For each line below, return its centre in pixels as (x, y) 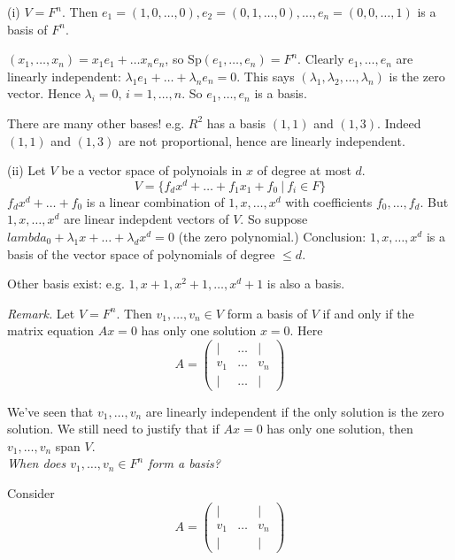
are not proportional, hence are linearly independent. (262, 140)
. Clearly (321, 59)
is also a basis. (306, 284)
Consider (31, 492)
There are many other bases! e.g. (96, 123)
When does (37, 463)
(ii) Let (27, 170)
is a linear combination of (155, 201)
